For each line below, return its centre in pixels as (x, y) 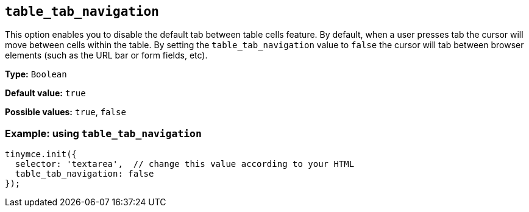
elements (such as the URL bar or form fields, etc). (106, 55)
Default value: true (45, 93)
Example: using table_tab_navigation (103, 133)
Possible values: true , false (66, 112)
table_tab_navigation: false (84, 174)
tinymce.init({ (41, 154)
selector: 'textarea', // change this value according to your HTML (185, 164)
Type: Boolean (36, 74)
